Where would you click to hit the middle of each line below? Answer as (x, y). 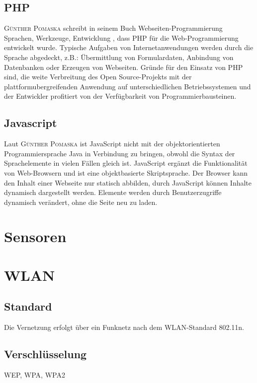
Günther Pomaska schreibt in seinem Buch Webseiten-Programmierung (113, 28)
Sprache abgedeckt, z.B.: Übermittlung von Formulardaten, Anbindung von (119, 57)
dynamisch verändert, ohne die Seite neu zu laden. (81, 202)
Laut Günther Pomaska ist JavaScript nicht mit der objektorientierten (112, 144)
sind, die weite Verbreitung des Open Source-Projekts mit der (98, 77)
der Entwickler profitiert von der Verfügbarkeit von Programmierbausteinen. (120, 96)
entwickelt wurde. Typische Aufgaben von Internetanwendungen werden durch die (129, 47)
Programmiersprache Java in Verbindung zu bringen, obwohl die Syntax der (120, 153)
